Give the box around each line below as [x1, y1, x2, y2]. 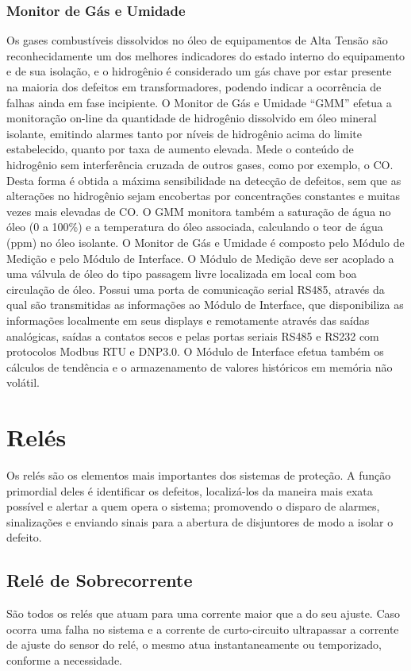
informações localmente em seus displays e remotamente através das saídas [6, 311, 370, 328]
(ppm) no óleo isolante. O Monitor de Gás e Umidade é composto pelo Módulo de [6, 233, 405, 250]
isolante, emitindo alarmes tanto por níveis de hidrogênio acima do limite [6, 125, 362, 141]
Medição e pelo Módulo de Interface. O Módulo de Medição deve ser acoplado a [6, 249, 394, 266]
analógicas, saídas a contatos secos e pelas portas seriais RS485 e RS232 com [6, 327, 379, 344]
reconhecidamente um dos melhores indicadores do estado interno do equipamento [6, 47, 405, 64]
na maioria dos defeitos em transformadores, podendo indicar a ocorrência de [6, 79, 382, 94]
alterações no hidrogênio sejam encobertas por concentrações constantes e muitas [6, 187, 401, 204]
